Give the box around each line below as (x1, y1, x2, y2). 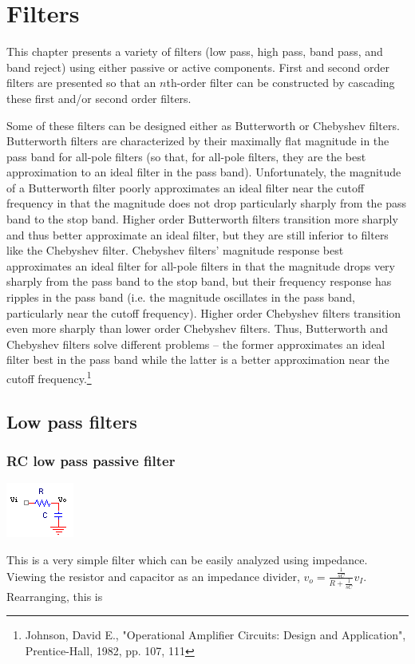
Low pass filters (6, 409, 137, 433)
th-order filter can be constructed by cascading (166, 74, 395, 91)
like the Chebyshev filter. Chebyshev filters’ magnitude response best (6, 242, 344, 259)
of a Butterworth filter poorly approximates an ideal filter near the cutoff (6, 179, 365, 196)
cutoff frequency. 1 (6, 368, 92, 386)
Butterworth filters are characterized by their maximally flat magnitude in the (6, 132, 389, 149)
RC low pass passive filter (6, 450, 176, 470)
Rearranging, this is (6, 587, 103, 604)
